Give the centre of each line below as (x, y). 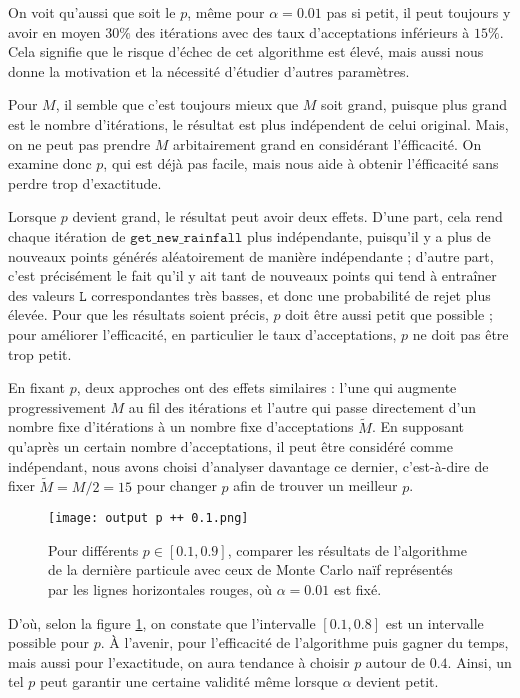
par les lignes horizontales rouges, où (160, 588)
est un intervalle (434, 622)
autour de (395, 661)
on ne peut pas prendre (79, 143)
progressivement (57, 406)
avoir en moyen (54, 31)
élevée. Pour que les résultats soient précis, (138, 314)
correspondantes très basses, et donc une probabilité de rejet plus (291, 294)
